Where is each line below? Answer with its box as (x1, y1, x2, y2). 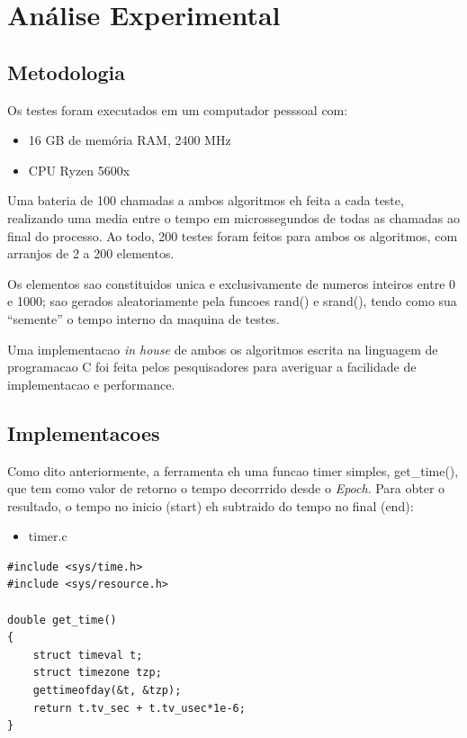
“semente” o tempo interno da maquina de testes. (7, 309, 280, 328)
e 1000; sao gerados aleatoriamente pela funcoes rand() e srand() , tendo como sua (7, 292, 457, 310)
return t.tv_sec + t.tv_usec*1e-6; (32, 701, 246, 715)
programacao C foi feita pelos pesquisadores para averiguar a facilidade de (7, 357, 417, 376)
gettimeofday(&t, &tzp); (32, 684, 182, 697)
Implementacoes (7, 418, 160, 446)
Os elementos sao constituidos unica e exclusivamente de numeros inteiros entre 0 (7, 274, 456, 292)
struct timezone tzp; (32, 666, 162, 679)
